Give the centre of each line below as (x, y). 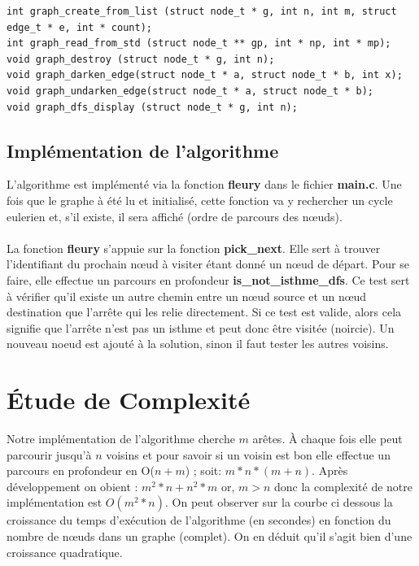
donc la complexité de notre (343, 486)
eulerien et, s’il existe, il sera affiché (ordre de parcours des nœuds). (175, 216)
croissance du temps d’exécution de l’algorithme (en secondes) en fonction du (199, 520)
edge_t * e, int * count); (79, 27)
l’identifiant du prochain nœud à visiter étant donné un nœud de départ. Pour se (208, 264)
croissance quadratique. (65, 552)
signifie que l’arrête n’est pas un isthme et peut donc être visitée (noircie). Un (201, 327)
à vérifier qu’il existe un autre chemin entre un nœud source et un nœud (187, 296)
